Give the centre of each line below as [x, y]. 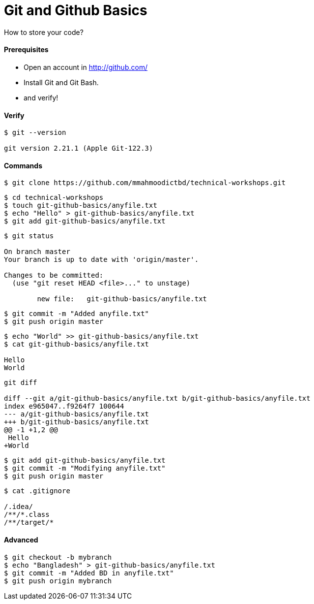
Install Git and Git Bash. [61, 82]
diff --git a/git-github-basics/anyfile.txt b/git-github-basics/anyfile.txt [157, 398]
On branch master [37, 252]
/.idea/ [19, 507]
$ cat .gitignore [37, 491]
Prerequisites [26, 50]
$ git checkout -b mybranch [58, 557]
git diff [21, 383]
